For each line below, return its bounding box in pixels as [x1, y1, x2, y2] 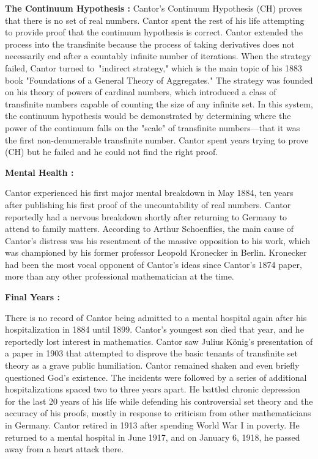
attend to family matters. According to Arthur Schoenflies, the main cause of [5, 222, 294, 235]
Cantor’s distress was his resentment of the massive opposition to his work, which [5, 234, 311, 247]
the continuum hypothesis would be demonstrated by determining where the [5, 109, 291, 122]
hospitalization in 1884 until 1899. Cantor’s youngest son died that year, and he [5, 323, 304, 336]
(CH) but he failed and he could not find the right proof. [5, 145, 218, 158]
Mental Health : [5, 165, 74, 178]
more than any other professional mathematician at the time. [5, 270, 234, 283]
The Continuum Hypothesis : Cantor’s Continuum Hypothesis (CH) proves [5, 2, 303, 14]
